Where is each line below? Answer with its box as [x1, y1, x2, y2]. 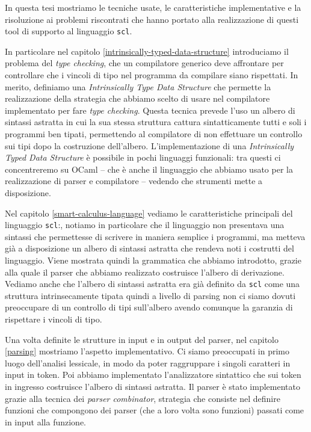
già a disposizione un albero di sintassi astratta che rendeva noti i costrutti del [5, 242, 294, 255]
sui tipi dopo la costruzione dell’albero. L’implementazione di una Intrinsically [5, 139, 294, 152]
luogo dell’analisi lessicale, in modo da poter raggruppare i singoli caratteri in [5, 356, 291, 369]
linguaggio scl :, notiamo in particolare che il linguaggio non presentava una [5, 218, 285, 231]
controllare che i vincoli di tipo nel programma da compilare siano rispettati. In [5, 69, 298, 81]
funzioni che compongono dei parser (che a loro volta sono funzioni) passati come [5, 404, 304, 416]
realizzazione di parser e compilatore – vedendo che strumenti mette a [5, 174, 263, 187]
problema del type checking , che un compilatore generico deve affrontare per [5, 57, 284, 69]
